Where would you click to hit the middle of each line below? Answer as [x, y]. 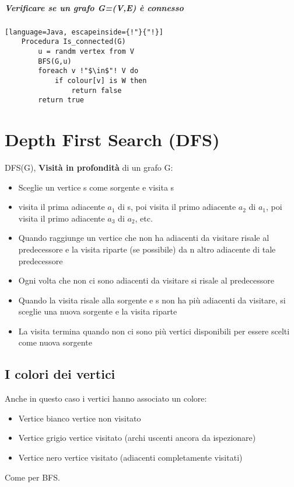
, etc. [144, 218]
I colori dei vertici [60, 374]
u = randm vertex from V [86, 51]
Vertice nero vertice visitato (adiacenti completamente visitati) [130, 457]
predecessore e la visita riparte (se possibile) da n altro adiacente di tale [147, 249]
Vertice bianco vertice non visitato [80, 418]
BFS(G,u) [55, 61]
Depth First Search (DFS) [112, 139]
